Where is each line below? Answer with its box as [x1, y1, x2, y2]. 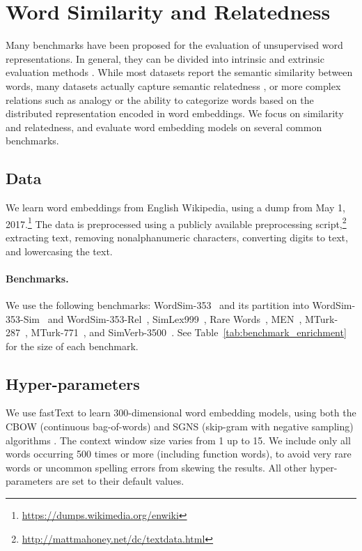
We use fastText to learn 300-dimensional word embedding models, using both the [6, 405, 356, 420]
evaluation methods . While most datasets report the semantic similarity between [6, 65, 353, 80]
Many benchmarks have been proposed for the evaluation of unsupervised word [6, 38, 343, 52]
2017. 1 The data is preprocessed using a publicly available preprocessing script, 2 [6, 214, 347, 231]
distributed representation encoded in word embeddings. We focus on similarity [6, 106, 344, 121]
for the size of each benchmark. [6, 338, 139, 353]
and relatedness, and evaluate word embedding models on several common [6, 119, 322, 134]
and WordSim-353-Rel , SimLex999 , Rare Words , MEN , [47, 311, 302, 326]
